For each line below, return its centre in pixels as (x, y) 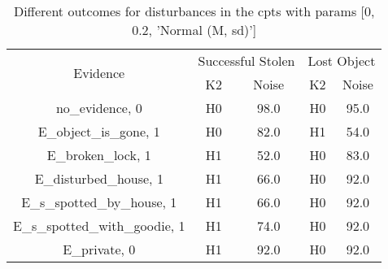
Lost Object (342, 61)
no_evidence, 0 (99, 108)
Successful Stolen (246, 61)
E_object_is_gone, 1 (99, 131)
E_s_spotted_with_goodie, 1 (99, 226)
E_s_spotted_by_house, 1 (99, 202)
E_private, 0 (99, 249)
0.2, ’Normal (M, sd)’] (194, 30)
